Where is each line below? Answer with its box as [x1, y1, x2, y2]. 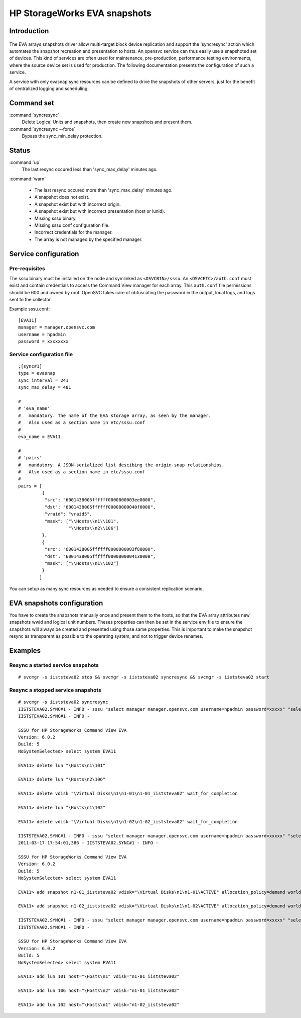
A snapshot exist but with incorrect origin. [34, 201, 121, 207]
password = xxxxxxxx [18, 338, 69, 345]
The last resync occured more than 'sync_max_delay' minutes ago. [34, 187, 173, 193]
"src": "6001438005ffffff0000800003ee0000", [44, 497, 156, 503]
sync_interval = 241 [18, 377, 69, 383]
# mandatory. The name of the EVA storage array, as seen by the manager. [18, 412, 212, 418]
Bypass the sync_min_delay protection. [22, 133, 103, 139]
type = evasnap [18, 370, 56, 376]
